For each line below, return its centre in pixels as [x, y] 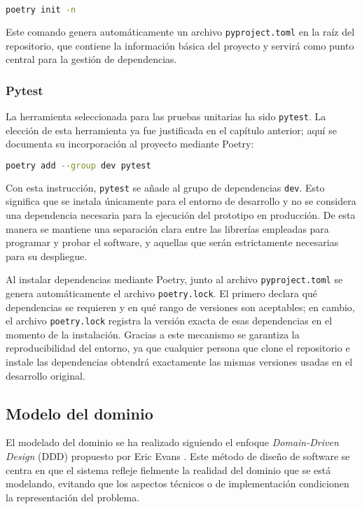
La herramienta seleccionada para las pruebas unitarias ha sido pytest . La [166, 116]
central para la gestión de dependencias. [91, 59]
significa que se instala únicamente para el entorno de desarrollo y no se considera [181, 201]
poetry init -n [41, 10]
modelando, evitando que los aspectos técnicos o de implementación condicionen [177, 483]
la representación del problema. [73, 497]
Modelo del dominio [79, 413]
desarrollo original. [46, 375]
